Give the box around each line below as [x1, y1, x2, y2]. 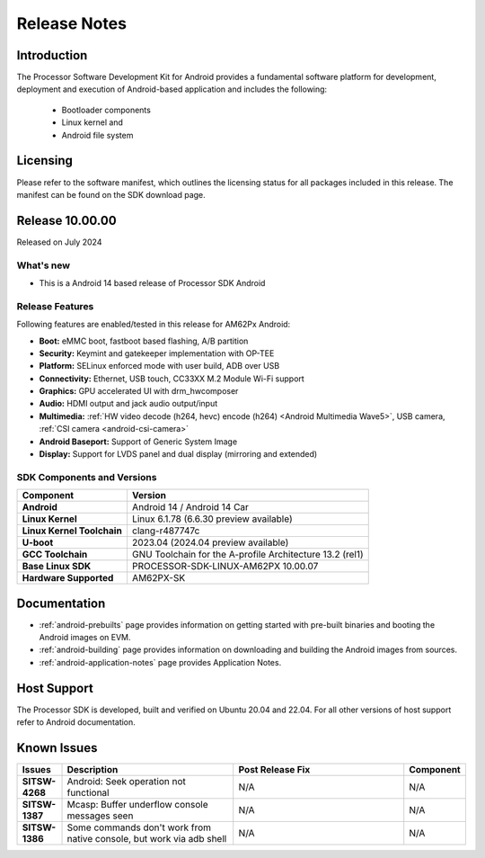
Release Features [16, 299, 94, 312]
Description [66, 764, 119, 776]
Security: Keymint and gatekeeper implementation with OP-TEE [39, 347, 275, 359]
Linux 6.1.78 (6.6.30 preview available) [131, 513, 293, 525]
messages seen [66, 809, 134, 822]
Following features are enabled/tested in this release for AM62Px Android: [16, 319, 291, 330]
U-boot [22, 536, 54, 549]
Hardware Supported [22, 572, 114, 585]
